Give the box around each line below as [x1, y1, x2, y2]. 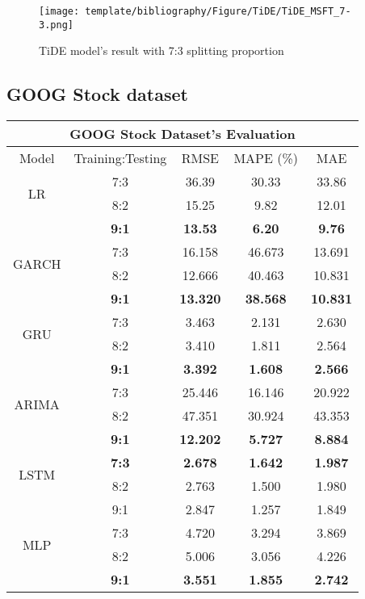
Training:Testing [73, 149, 167, 168]
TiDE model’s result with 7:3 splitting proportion [39, 42, 284, 59]
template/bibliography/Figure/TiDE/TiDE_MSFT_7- [85, 6, 351, 17]
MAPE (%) [233, 149, 298, 168]
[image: [39, 6, 80, 17]
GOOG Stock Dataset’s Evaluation [69, 124, 296, 144]
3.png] [39, 19, 73, 31]
